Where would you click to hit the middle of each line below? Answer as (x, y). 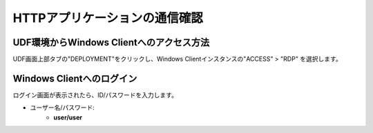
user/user (68, 117)
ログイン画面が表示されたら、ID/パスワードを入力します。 (95, 95)
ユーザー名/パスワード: (62, 108)
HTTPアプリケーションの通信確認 (108, 18)
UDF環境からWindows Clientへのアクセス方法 (111, 42)
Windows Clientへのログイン (75, 78)
